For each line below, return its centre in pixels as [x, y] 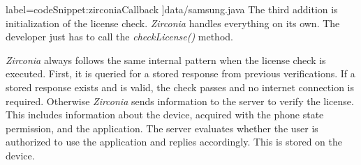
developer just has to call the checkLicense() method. [119, 37]
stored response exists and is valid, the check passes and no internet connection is [180, 87]
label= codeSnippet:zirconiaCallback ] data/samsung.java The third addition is [172, 9]
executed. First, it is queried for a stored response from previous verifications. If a [180, 73]
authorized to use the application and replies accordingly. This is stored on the [174, 142]
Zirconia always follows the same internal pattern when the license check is [166, 60]
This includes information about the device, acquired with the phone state [165, 115]
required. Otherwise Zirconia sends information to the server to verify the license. [180, 101]
